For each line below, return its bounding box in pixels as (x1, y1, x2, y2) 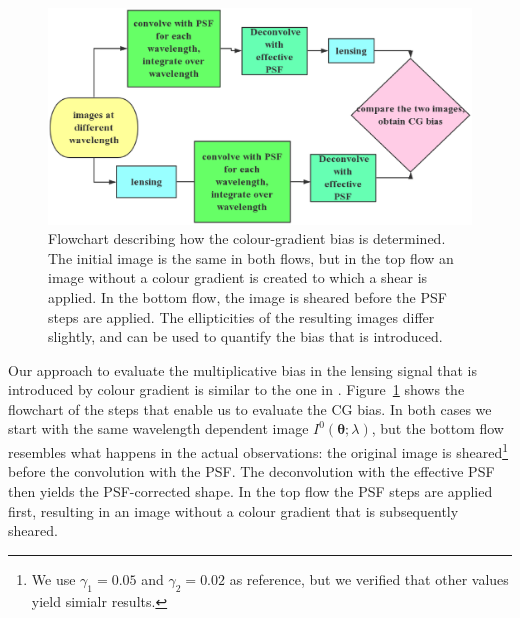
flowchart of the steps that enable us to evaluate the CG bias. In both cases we (8, 398, 492, 419)
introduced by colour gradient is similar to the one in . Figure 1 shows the (8, 379, 465, 400)
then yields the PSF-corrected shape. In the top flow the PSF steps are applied (8, 480, 493, 501)
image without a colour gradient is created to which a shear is (48, 267, 428, 288)
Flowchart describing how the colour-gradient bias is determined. (48, 228, 446, 249)
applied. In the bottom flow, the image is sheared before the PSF (48, 286, 447, 307)
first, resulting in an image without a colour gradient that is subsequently (8, 500, 459, 521)
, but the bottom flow (371, 418, 504, 439)
